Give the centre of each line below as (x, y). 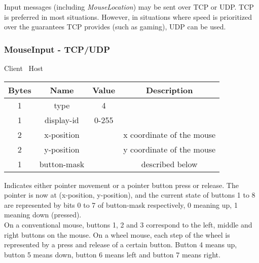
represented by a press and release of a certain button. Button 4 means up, (121, 245)
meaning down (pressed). (43, 215)
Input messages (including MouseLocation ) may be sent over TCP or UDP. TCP (129, 7)
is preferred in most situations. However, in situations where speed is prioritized (128, 16)
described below (169, 164)
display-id (62, 120)
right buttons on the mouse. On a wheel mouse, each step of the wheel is (117, 234)
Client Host (24, 68)
